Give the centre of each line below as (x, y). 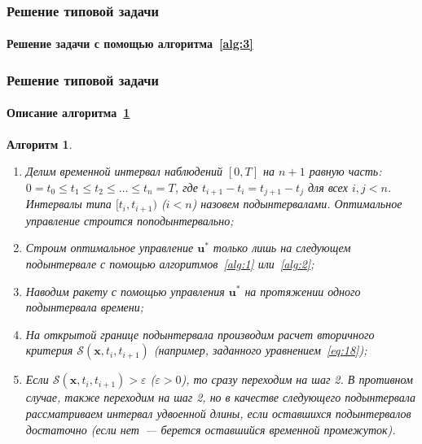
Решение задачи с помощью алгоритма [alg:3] (130, 44)
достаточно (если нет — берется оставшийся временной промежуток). (211, 429)
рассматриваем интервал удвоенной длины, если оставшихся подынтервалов (218, 413)
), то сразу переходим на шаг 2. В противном (297, 379)
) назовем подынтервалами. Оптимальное (297, 204)
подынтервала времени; (85, 307)
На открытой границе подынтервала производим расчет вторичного (200, 334)
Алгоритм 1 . (40, 144)
